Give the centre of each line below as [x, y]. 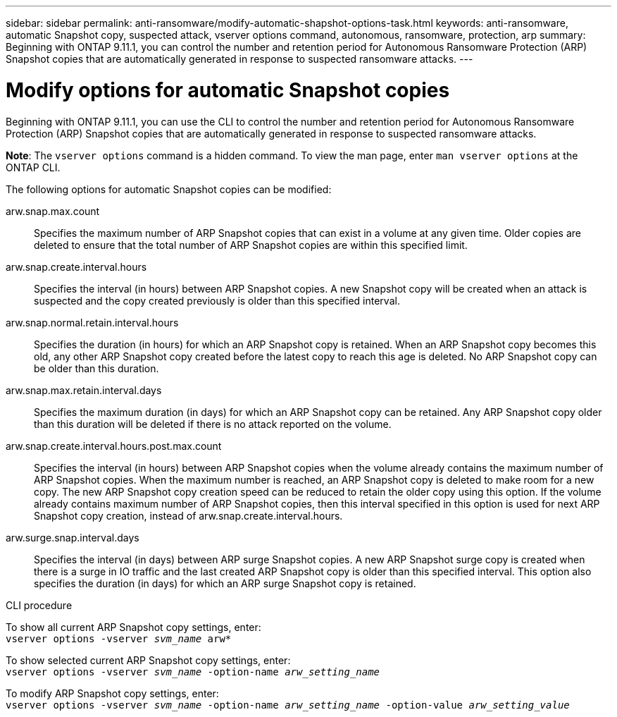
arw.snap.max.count [53, 211]
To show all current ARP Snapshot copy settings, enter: [133, 627]
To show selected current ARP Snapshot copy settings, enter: [148, 660]
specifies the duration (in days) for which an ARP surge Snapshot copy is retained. [225, 583]
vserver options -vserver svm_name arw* [119, 638]
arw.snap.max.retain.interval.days [84, 390]
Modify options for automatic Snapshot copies [228, 90]
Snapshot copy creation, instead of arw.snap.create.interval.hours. [188, 515]
